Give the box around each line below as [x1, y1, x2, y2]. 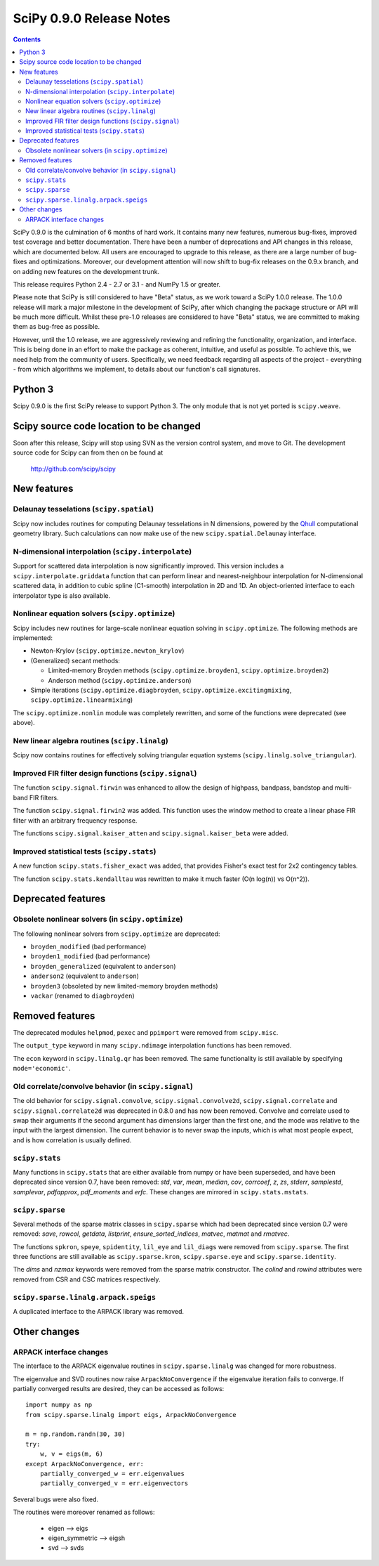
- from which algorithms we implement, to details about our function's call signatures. [13, 365, 261, 374]
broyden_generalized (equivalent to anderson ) [30, 962, 176, 970]
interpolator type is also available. [13, 591, 111, 600]
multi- [334, 783, 352, 792]
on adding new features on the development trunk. [13, 267, 160, 275]
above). [13, 719, 35, 727]
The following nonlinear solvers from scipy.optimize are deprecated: [13, 929, 220, 938]
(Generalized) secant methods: [30, 656, 121, 665]
